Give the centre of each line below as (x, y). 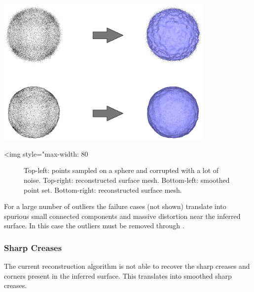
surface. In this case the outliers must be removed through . (94, 226)
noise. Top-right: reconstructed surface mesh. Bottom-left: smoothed (127, 180)
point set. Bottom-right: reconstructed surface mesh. (103, 189)
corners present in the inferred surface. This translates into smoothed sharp (118, 275)
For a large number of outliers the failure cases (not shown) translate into (115, 206)
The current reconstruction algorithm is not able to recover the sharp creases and (127, 266)
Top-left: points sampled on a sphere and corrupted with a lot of (121, 170)
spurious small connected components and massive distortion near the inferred (122, 216)
